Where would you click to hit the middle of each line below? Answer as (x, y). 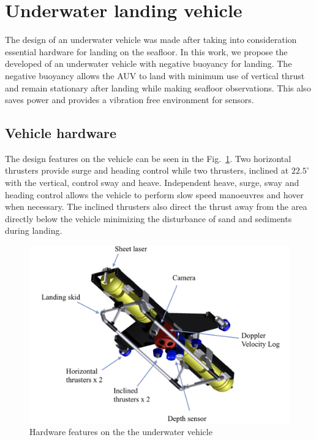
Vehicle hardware (61, 133)
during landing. (34, 230)
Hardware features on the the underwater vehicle (121, 432)
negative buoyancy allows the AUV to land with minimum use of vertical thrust (155, 75)
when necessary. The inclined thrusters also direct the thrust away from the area (156, 206)
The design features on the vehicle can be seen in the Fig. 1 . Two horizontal (148, 158)
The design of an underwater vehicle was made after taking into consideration (151, 40)
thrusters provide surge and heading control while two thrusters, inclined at (147, 170)
